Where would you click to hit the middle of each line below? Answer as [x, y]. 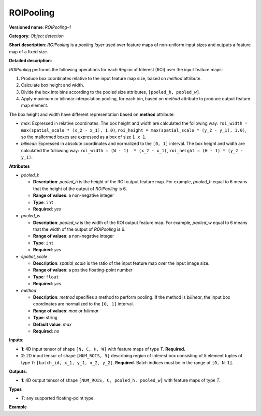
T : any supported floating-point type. [58, 398]
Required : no [46, 331]
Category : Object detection [36, 36]
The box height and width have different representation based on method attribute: [92, 114]
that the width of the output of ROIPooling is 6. [79, 229]
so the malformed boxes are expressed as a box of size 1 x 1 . [84, 137]
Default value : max [52, 324]
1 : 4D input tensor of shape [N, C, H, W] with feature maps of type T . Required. [103, 349]
